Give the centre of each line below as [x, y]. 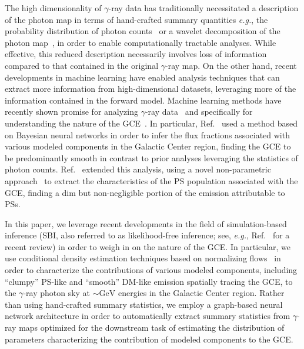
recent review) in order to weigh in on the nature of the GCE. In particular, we [148, 246]
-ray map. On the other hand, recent [231, 65]
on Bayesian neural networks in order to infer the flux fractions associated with [147, 134]
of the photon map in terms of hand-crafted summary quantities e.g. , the [136, 19]
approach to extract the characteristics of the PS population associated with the [151, 180]
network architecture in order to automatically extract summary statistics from [148, 316]
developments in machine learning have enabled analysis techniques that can [142, 77]
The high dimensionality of [53, 8]
